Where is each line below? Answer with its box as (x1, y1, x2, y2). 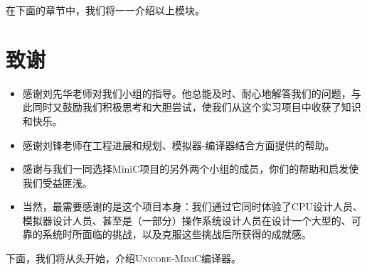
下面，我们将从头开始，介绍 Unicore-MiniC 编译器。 (6, 251, 242, 266)
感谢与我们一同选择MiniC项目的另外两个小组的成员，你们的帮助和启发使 (22, 161, 359, 176)
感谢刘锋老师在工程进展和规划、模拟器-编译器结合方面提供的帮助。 (22, 137, 335, 152)
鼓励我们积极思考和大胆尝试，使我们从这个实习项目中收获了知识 (62, 99, 361, 114)
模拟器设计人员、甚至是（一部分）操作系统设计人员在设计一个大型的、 (22, 212, 351, 227)
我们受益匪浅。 (22, 175, 92, 190)
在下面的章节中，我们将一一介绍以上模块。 (6, 3, 205, 17)
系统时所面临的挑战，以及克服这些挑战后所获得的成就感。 (42, 227, 312, 242)
